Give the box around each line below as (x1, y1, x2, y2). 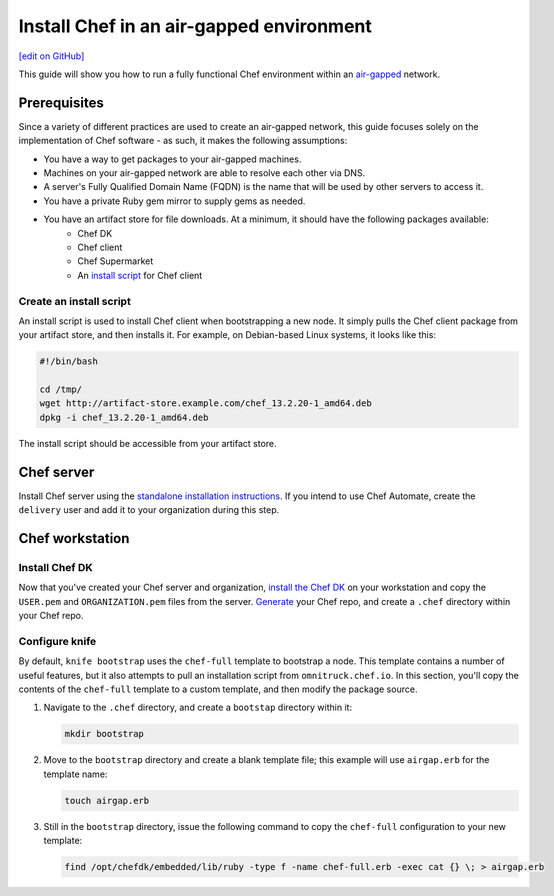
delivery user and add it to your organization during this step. (18, 504, 280, 516)
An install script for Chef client (77, 269, 203, 281)
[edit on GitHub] (18, 50, 85, 62)
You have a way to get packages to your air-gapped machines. (43, 153, 302, 165)
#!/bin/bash (39, 356, 99, 367)
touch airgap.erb (64, 795, 150, 806)
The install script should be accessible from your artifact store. (18, 437, 277, 449)
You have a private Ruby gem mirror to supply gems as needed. (43, 195, 306, 207)
